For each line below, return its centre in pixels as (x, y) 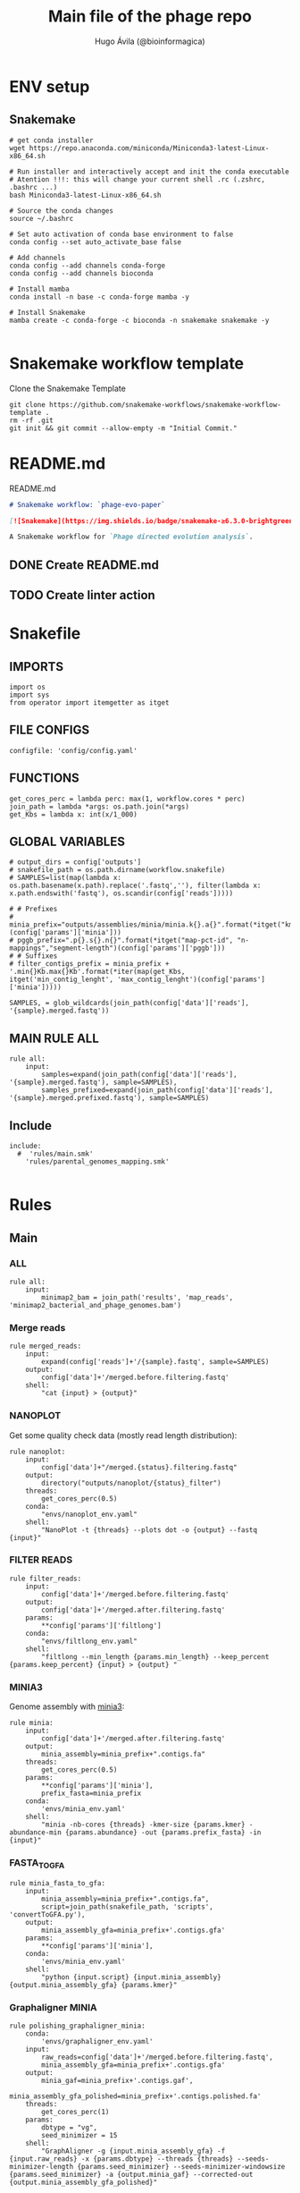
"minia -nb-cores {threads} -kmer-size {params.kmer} (143, 1825)
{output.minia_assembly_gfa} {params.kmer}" (93, 1985)
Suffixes (42, 956)
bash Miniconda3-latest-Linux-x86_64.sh (86, 195)
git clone (28, 404)
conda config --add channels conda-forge (87, 266)
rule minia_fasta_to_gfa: (57, 1883)
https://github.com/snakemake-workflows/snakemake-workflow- (165, 404)
